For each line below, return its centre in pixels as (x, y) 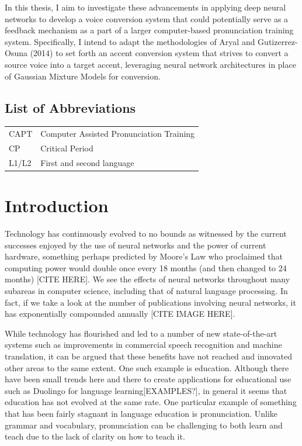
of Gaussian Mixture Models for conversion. (83, 76)
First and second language (87, 162)
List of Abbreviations (70, 107)
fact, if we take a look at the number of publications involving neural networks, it (150, 302)
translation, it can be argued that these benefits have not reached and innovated (148, 356)
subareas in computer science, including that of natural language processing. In (146, 290)
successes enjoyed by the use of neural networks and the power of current (136, 245)
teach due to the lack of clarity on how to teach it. (95, 436)
